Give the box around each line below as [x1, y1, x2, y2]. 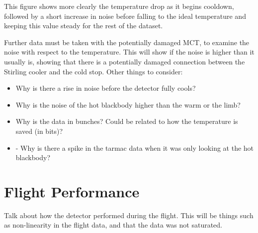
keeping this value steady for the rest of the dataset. [4, 20, 163, 31]
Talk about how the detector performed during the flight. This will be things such [4, 210, 254, 220]
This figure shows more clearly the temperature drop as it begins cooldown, [4, 1, 234, 11]
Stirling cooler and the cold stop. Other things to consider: [4, 66, 183, 76]
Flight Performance [4, 181, 140, 201]
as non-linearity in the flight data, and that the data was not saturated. [4, 220, 223, 230]
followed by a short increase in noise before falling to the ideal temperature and [4, 10, 246, 21]
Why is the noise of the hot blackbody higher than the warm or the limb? [15, 99, 241, 110]
